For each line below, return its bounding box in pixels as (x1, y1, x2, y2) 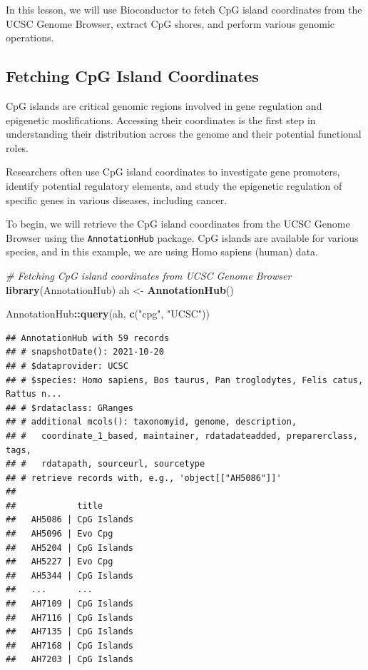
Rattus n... (6, 389, 62, 400)
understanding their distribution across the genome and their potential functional (6, 126, 362, 141)
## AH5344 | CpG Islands (6, 570, 133, 581)
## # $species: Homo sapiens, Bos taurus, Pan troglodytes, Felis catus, (6, 375, 364, 385)
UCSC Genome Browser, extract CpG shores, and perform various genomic (6, 16, 334, 31)
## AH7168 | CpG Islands (6, 640, 133, 651)
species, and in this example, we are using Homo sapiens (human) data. (6, 244, 318, 259)
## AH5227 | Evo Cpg (6, 557, 113, 567)
